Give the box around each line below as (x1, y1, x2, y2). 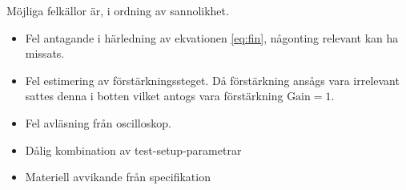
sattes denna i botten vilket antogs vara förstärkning (25, 87, 283, 104)
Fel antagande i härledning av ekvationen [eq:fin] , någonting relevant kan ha (25, 29, 399, 46)
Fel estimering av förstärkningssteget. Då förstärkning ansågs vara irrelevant (25, 71, 400, 88)
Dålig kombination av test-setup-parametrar (25, 141, 242, 158)
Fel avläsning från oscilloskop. (25, 114, 171, 131)
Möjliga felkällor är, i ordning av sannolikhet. (6, 2, 229, 18)
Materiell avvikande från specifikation (25, 168, 211, 185)
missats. (25, 45, 65, 62)
